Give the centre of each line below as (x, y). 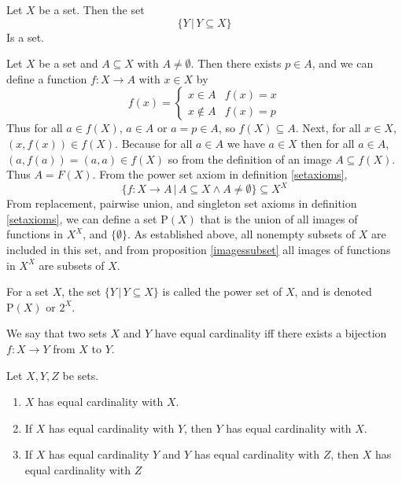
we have (246, 143)
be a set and (68, 63)
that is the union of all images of (279, 218)
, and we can (343, 63)
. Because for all (154, 143)
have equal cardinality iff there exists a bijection (271, 333)
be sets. (81, 375)
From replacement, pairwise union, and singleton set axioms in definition (182, 203)
